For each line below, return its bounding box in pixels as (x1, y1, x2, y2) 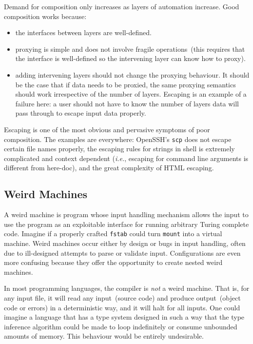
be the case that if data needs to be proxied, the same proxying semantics (15, 79, 236, 89)
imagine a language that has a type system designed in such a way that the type (4, 312, 245, 322)
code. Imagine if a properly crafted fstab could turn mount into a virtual (4, 228, 222, 239)
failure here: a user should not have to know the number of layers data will (15, 98, 239, 108)
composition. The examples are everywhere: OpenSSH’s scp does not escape (4, 134, 232, 144)
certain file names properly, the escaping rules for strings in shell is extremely (4, 143, 235, 154)
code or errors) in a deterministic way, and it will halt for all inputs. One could (4, 302, 240, 312)
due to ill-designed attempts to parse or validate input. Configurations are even (4, 247, 241, 258)
